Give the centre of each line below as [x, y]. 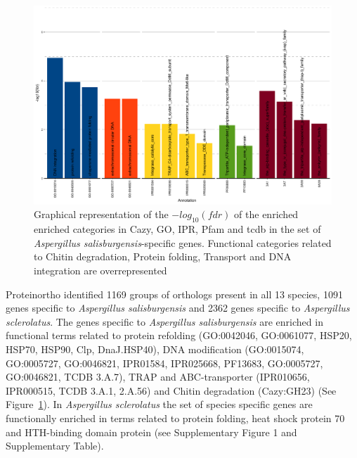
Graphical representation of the [101, 214]
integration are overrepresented [100, 270]
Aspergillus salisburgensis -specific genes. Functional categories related [183, 242]
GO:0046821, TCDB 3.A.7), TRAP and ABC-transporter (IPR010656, [158, 377]
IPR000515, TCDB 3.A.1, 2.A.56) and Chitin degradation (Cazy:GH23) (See [171, 390]
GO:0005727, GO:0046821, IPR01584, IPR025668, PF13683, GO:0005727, [164, 363]
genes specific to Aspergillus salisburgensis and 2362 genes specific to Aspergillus [178, 308]
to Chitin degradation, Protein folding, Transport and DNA [163, 256]
